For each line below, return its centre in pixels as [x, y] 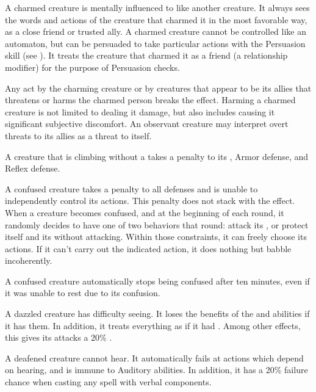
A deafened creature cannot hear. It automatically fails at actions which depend [154, 358]
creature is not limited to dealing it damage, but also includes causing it [140, 111]
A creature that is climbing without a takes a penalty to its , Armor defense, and [157, 156]
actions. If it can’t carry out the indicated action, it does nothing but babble [148, 248]
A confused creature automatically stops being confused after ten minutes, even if [157, 281]
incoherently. [29, 260]
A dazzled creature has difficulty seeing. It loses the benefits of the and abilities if [157, 314]
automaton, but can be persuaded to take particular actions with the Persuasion [155, 43]
